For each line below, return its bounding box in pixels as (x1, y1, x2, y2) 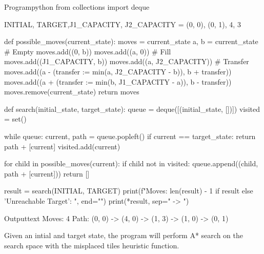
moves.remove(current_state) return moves (4, 86, 139, 97)
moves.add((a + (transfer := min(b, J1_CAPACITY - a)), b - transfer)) (4, 76, 232, 87)
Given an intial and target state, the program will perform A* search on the (4, 230, 243, 241)
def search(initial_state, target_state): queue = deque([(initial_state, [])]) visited (4, 103, 260, 114)
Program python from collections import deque (4, 2, 150, 12)
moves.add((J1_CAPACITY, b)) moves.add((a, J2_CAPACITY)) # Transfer (4, 56, 249, 67)
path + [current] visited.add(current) (4, 141, 120, 151)
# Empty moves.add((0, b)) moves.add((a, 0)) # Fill (4, 46, 171, 56)
